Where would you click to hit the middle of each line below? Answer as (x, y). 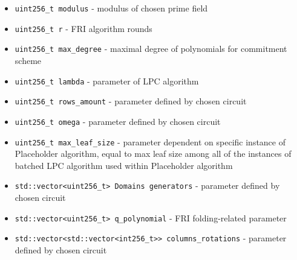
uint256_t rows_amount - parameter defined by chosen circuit (131, 101)
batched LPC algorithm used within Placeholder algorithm (124, 165)
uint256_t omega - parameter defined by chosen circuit (118, 121)
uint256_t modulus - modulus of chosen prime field (111, 8)
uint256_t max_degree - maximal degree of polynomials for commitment (151, 49)
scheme (28, 60)
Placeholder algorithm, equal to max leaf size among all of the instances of (153, 154)
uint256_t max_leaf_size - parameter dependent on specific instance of (150, 141)
